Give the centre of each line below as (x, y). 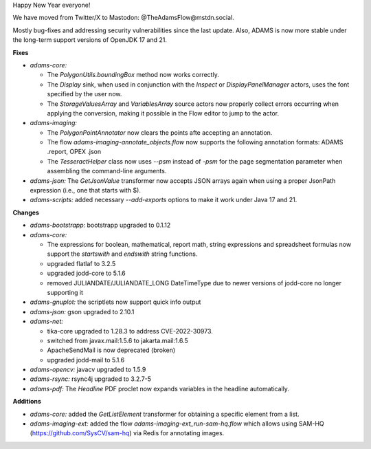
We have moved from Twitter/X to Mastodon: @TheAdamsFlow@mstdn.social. (124, 18)
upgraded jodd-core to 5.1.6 (87, 273)
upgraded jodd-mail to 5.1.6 (86, 360)
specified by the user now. (85, 94)
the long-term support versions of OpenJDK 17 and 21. (90, 40)
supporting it (65, 292)
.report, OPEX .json (74, 152)
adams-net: (46, 321)
